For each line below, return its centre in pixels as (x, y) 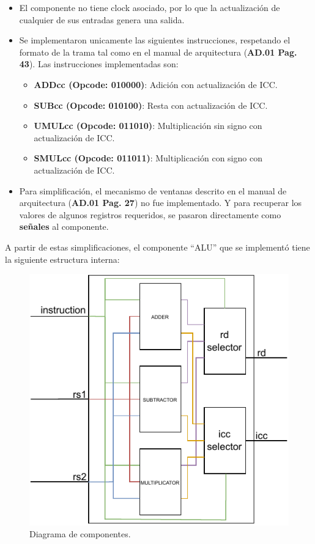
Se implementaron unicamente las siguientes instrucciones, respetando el (155, 40)
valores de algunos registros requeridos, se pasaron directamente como (150, 214)
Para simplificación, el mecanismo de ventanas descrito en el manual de (153, 190)
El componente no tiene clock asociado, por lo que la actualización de (150, 7)
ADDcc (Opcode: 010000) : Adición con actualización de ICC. (156, 84)
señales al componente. (64, 226)
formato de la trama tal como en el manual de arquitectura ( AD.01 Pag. (158, 52)
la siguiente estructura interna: (62, 259)
